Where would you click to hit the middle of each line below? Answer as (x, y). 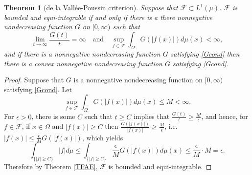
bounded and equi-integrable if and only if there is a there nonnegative (108, 17)
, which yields (103, 137)
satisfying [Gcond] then (205, 54)
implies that (151, 116)
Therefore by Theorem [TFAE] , (51, 166)
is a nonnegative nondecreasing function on (138, 80)
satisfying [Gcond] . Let (38, 89)
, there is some (53, 116)
